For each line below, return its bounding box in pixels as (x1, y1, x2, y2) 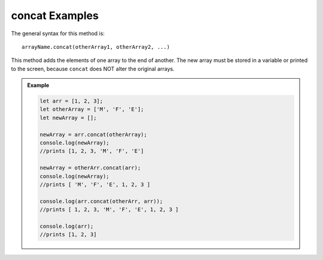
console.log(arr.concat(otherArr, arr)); (39, 197, 163, 205)
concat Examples (11, 9, 99, 22)
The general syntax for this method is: (11, 30, 105, 37)
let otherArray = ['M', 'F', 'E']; (39, 106, 144, 113)
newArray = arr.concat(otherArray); (39, 131, 148, 138)
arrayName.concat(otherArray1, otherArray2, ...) (22, 44, 170, 50)
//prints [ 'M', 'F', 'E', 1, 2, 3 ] (39, 181, 151, 188)
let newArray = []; (39, 114, 97, 121)
